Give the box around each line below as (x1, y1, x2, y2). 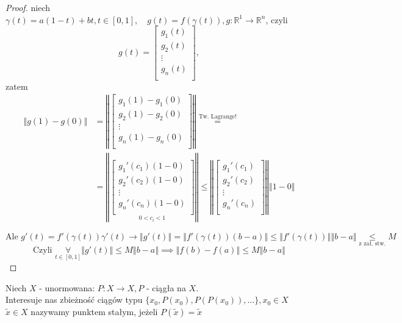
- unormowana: (39, 281, 95, 294)
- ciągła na (146, 281, 186, 294)
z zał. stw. (359, 241, 386, 247)
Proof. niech (5, 1, 51, 13)
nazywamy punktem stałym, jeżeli (31, 305, 158, 318)
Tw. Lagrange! (198, 114, 237, 120)
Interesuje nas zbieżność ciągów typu (5, 293, 143, 306)
